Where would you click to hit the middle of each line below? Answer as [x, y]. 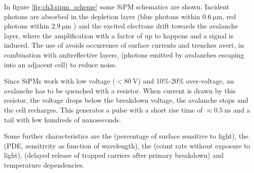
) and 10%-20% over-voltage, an [186, 81]
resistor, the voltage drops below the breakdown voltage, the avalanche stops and [126, 100]
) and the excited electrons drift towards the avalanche [156, 26]
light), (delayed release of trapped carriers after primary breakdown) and [114, 155]
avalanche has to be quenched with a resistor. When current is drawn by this [120, 90]
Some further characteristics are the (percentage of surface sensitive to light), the [126, 136]
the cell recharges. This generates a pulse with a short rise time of [103, 109]
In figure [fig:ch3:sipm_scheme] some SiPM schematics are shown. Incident [117, 6]
